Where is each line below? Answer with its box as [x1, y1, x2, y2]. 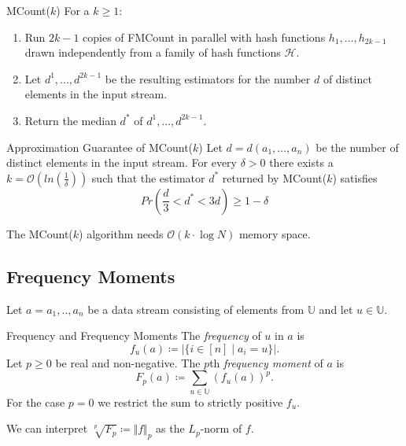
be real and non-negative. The [55, 354, 201, 370]
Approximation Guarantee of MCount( [6, 138, 194, 155]
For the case [6, 393, 65, 410]
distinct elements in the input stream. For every [6, 154, 237, 171]
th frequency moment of [209, 354, 323, 370]
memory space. [238, 225, 311, 241]
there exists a [269, 154, 334, 171]
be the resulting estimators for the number [105, 70, 311, 87]
